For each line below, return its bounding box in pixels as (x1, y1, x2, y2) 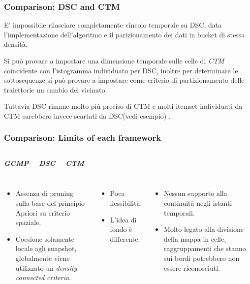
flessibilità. (110, 197, 142, 208)
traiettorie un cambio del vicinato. (4, 84, 107, 95)
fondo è (110, 224, 132, 234)
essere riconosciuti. (164, 262, 220, 273)
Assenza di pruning (15, 188, 74, 198)
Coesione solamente (15, 233, 74, 244)
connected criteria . (15, 272, 71, 283)
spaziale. (15, 217, 41, 227)
